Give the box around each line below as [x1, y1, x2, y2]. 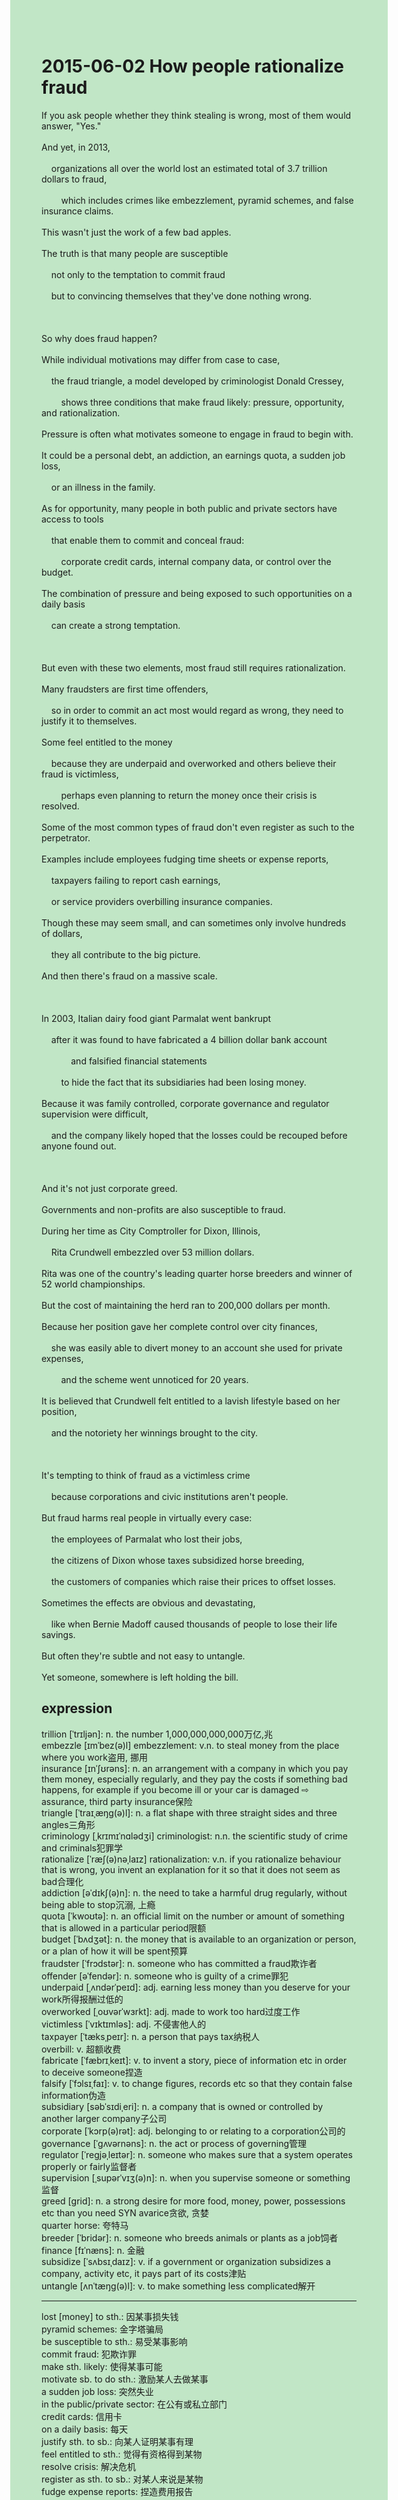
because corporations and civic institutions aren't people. [50, 1490, 289, 1502]
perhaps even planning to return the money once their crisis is [60, 789, 318, 801]
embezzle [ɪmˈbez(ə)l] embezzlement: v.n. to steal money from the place [41, 1739, 340, 1751]
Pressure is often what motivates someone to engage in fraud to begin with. [41, 428, 354, 440]
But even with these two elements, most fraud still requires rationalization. [41, 661, 346, 674]
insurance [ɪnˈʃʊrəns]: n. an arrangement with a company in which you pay [41, 1762, 349, 1774]
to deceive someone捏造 [41, 2066, 143, 2078]
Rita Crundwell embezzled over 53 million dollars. [50, 1246, 255, 1258]
